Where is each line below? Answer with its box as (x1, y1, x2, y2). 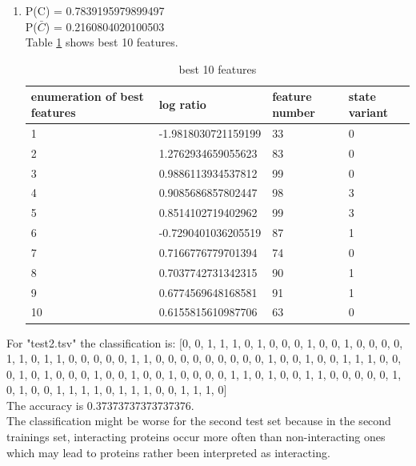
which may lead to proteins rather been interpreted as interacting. (6, 444, 330, 460)
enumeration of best (30, 88, 144, 105)
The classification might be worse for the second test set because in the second (6, 412, 391, 429)
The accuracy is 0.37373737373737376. (6, 396, 194, 413)
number (272, 103, 316, 120)
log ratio (158, 96, 206, 113)
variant (348, 103, 388, 120)
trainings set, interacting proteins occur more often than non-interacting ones (6, 428, 386, 445)
